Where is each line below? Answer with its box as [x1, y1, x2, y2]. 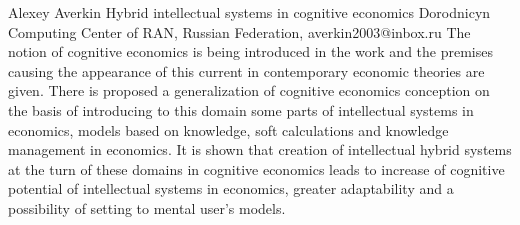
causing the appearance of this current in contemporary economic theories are [8, 60, 485, 81]
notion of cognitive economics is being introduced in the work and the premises [8, 41, 493, 62]
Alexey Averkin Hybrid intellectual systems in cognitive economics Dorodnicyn [8, 2, 491, 22]
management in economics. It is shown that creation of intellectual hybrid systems [8, 139, 512, 160]
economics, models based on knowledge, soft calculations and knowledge [8, 119, 449, 140]
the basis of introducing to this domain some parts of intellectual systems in [8, 99, 474, 120]
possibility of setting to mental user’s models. [8, 197, 286, 218]
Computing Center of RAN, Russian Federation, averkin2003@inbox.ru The [8, 21, 471, 42]
